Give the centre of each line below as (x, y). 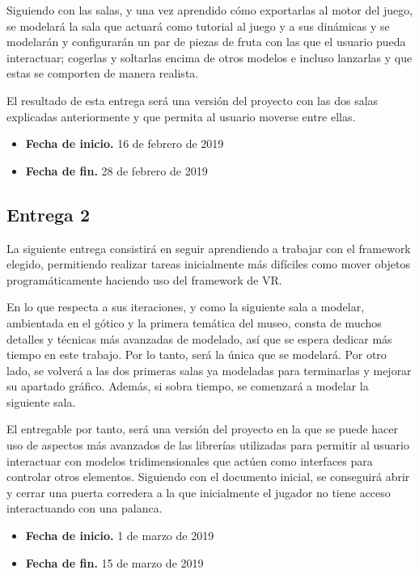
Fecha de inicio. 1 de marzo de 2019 (120, 536)
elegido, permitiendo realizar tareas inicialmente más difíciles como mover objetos (209, 264)
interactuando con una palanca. (85, 508)
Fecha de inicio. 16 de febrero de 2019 (125, 143)
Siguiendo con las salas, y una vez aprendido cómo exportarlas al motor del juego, (210, 10)
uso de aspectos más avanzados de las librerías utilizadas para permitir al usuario (208, 445)
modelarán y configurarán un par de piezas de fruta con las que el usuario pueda (206, 42)
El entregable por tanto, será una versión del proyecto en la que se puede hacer (203, 429)
